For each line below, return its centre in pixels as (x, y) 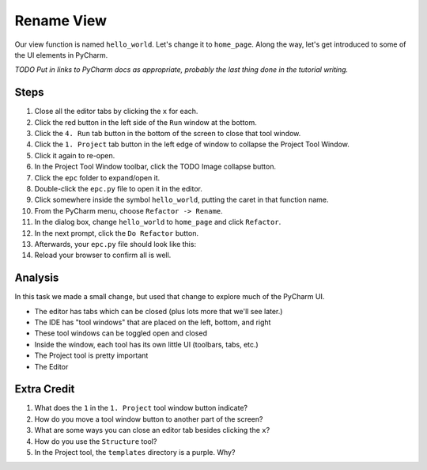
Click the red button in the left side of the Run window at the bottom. (145, 122)
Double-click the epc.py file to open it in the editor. (119, 188)
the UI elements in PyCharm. (61, 55)
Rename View (60, 21)
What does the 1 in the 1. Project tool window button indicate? (141, 408)
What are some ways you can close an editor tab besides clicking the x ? (152, 430)
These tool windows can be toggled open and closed (121, 333)
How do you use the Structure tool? (96, 441)
